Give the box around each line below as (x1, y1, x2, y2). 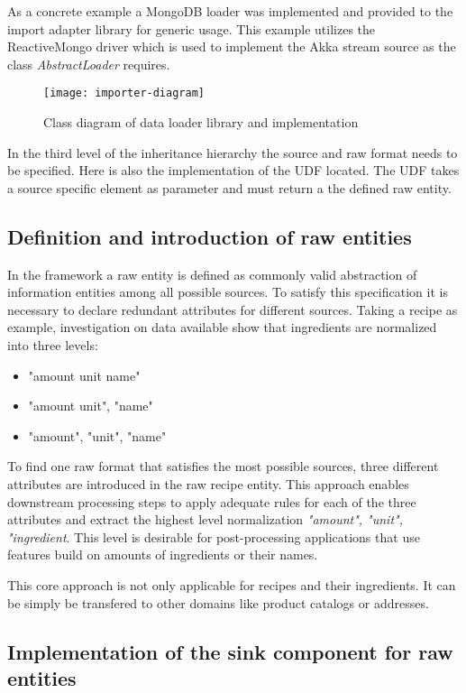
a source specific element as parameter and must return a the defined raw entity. (7, 178, 452, 197)
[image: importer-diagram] (43, 87, 205, 100)
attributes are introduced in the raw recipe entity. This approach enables (7, 474, 409, 493)
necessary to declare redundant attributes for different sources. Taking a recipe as (7, 300, 458, 319)
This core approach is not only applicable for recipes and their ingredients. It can (7, 575, 456, 594)
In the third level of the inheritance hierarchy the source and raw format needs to (7, 143, 458, 162)
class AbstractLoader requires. (7, 54, 170, 73)
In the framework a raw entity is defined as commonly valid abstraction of (7, 264, 417, 283)
